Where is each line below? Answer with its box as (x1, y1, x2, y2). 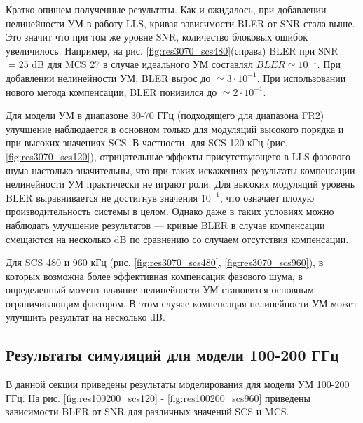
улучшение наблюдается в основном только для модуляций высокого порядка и (6, 121, 344, 136)
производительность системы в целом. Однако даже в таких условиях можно (6, 204, 334, 219)
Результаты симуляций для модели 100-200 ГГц (6, 344, 339, 366)
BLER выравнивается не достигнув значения (6, 190, 198, 204)
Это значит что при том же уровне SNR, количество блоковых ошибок (6, 29, 308, 44)
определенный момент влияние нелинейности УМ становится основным (6, 282, 314, 297)
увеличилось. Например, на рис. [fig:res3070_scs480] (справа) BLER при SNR (6, 43, 338, 57)
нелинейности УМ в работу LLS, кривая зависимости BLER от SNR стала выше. (6, 15, 355, 30)
